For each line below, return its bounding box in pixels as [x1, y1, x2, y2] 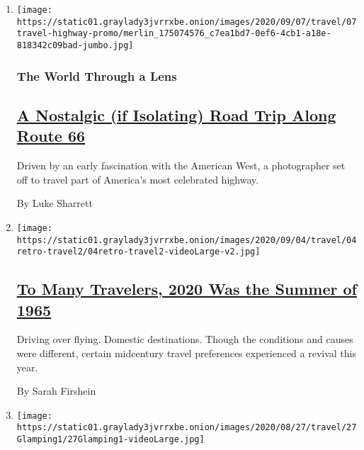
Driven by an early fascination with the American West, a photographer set [16, 158, 346, 173]
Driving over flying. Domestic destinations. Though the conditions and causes [16, 332, 353, 347]
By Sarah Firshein [16, 383, 96, 398]
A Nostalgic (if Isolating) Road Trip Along [16, 103, 336, 125]
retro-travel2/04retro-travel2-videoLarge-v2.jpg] [16, 247, 261, 257]
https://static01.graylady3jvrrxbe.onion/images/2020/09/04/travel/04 [16, 235, 357, 245]
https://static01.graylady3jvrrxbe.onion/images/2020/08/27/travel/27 [16, 422, 357, 433]
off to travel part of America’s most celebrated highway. [16, 171, 259, 186]
